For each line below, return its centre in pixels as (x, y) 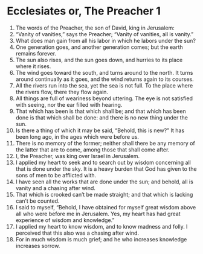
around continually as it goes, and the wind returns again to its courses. (105, 79)
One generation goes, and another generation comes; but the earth (99, 47)
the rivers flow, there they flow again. (62, 92)
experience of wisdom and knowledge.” (65, 220)
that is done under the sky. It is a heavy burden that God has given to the (106, 169)
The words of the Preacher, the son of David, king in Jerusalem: (95, 28)
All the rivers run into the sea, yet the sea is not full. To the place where (104, 85)
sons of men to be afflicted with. (56, 175)
